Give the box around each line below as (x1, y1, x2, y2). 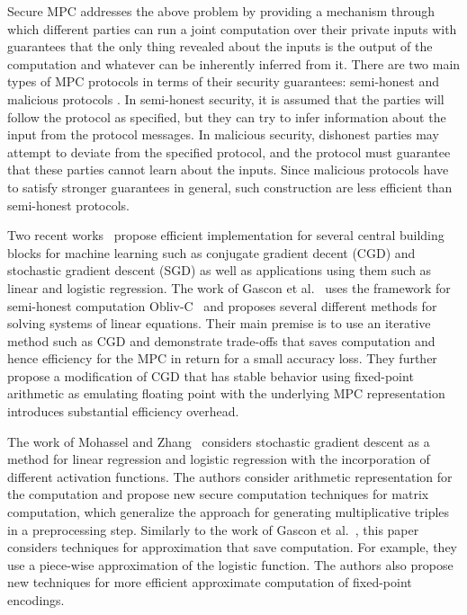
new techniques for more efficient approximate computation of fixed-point (7, 573, 412, 592)
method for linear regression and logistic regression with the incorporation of (7, 450, 430, 468)
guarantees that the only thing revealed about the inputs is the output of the (7, 37, 433, 56)
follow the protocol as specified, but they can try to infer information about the (7, 107, 446, 126)
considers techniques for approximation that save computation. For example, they (7, 538, 458, 557)
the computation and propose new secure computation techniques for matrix (7, 485, 429, 504)
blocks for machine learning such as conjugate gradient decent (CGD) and (7, 243, 416, 262)
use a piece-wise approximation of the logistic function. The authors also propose (7, 555, 454, 574)
